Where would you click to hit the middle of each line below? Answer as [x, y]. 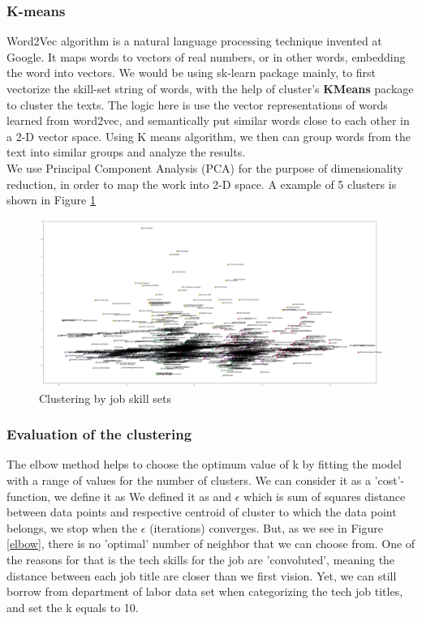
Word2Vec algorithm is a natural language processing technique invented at [194, 41]
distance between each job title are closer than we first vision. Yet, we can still [202, 575]
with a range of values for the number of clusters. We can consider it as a [189, 480]
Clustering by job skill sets [105, 398]
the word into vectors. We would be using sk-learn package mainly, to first [192, 73]
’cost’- [390, 480]
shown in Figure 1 [51, 200]
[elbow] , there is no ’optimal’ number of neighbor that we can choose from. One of [211, 544]
